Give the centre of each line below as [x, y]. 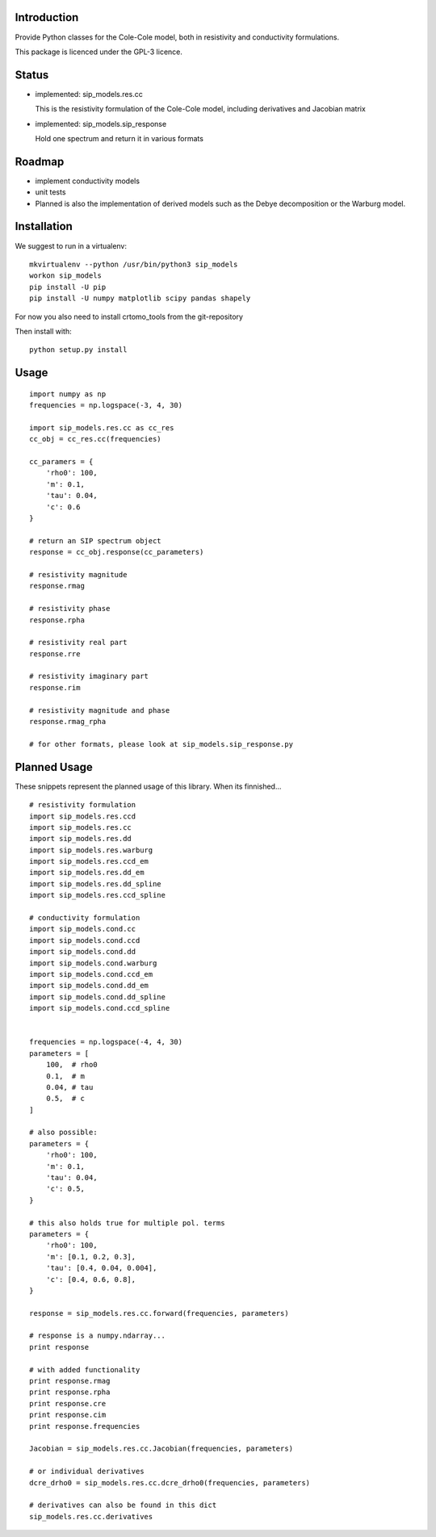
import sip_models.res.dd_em [87, 873]
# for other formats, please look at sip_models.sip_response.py [161, 744]
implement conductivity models [88, 181]
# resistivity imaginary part [89, 676]
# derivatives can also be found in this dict [123, 1505]
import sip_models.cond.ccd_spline [100, 1008]
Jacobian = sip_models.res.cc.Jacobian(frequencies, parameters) [161, 1449]
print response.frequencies [85, 1426]
